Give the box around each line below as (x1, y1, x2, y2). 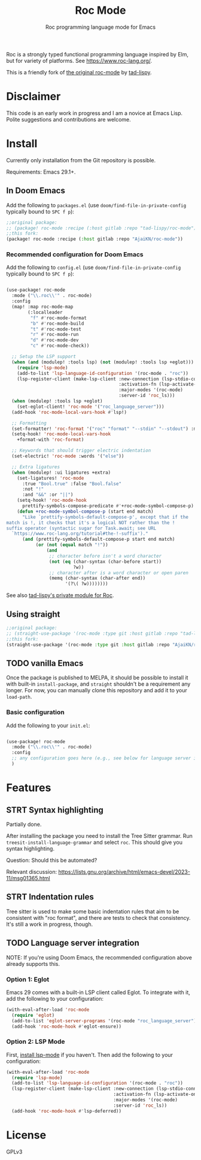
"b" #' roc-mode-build (30, 320, 84, 326)
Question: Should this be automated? (6, 856, 98, 864)
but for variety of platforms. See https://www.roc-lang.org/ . (6, 57, 153, 64)
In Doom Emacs (6, 186, 66, 196)
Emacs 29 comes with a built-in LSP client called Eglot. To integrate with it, (6, 989, 190, 996)
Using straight (6, 609, 60, 619)
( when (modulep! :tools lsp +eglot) (11, 398, 103, 404)
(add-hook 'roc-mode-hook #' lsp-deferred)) (11, 1108, 121, 1114)
